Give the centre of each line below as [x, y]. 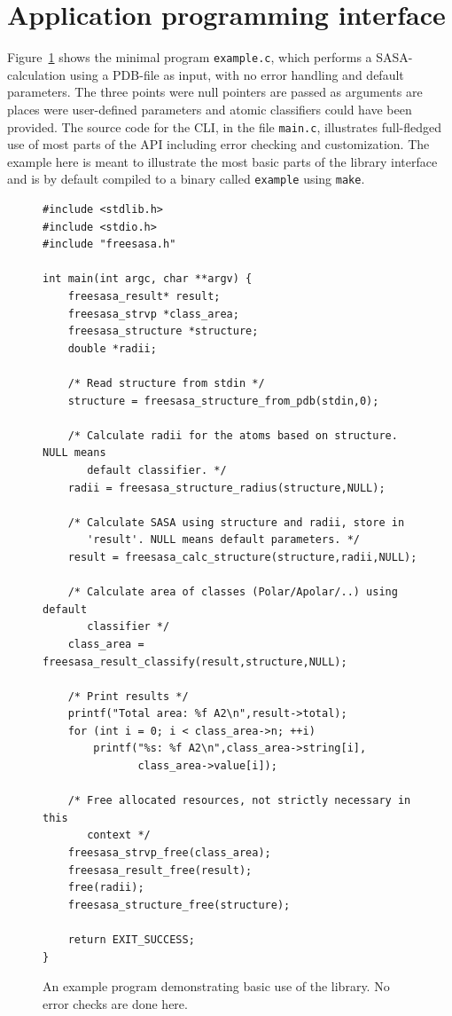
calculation [37, 74]
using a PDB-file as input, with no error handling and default [237, 74]
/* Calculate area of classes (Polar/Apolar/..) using [233, 592]
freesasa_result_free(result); [160, 870]
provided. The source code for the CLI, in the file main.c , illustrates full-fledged [224, 126]
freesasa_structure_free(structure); [179, 905]
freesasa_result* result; [144, 297]
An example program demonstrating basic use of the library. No [216, 986]
